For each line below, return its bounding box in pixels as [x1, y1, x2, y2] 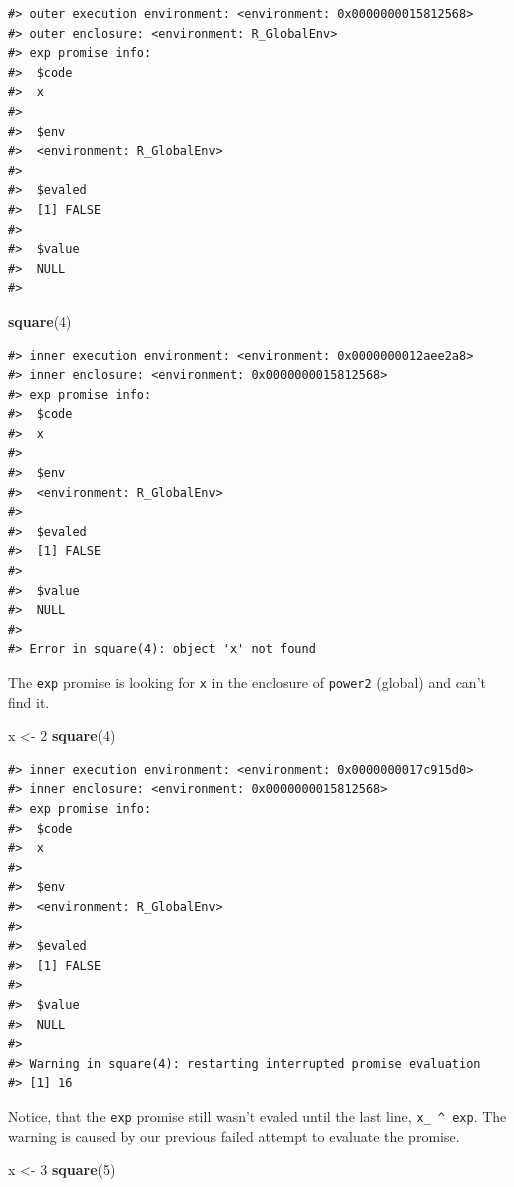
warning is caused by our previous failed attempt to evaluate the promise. [8, 1125, 460, 1146]
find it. [8, 691, 50, 712]
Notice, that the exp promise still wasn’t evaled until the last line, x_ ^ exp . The [8, 1105, 507, 1126]
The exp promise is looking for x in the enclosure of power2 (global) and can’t [8, 672, 486, 692]
